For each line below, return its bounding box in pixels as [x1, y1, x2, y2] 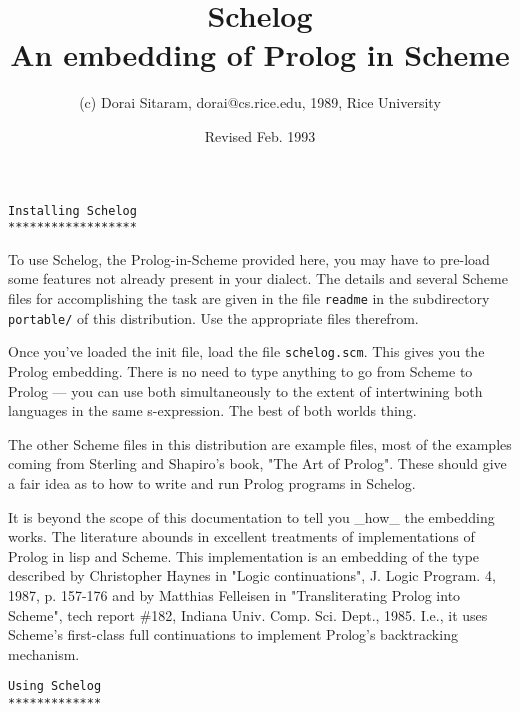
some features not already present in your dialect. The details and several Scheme [8, 268, 508, 289]
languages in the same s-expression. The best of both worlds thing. [8, 400, 417, 421]
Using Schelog [8, 679, 102, 694]
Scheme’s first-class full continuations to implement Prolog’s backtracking [8, 624, 458, 645]
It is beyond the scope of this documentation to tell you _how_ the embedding [8, 506, 495, 527]
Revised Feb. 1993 [204, 125, 316, 146]
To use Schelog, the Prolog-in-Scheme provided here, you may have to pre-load [8, 248, 490, 269]
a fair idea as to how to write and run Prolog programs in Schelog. [8, 472, 416, 493]
